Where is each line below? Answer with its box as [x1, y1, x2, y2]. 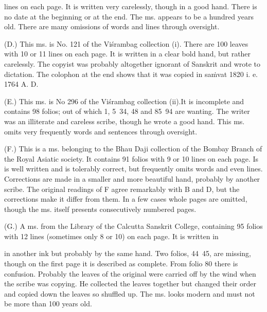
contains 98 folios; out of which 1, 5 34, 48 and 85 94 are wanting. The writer [4, 106, 250, 116]
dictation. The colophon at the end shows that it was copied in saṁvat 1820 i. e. [4, 68, 258, 79]
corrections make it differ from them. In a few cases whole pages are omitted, [4, 193, 247, 204]
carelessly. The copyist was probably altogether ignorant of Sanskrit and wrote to [4, 58, 261, 69]
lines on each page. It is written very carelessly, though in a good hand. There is [4, 1, 257, 11]
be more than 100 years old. [4, 298, 92, 309]
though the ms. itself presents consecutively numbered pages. [4, 203, 197, 214]
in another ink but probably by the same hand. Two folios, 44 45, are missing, [4, 248, 251, 259]
